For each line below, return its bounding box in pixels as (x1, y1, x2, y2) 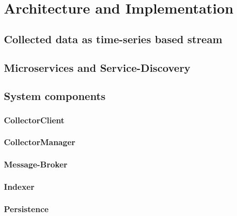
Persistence (4, 203, 49, 215)
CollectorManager (4, 136, 76, 148)
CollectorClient (4, 114, 64, 126)
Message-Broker (4, 158, 68, 170)
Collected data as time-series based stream (4, 31, 222, 46)
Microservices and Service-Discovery (4, 60, 190, 75)
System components (4, 88, 106, 103)
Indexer (4, 181, 34, 193)
